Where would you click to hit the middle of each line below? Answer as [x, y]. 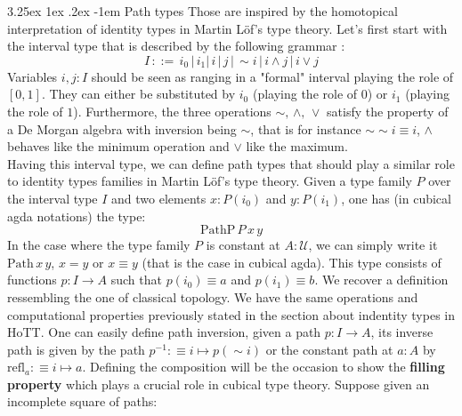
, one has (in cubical [396, 198]
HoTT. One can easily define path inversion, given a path [164, 332]
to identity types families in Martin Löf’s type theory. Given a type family [210, 181]
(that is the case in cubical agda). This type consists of [292, 262]
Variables [32, 76]
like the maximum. [297, 146]
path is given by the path [76, 349]
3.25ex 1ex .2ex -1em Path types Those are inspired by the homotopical [203, 11]
